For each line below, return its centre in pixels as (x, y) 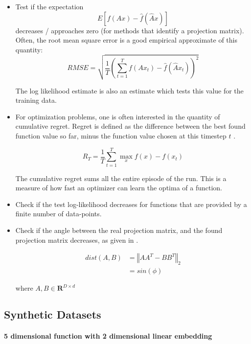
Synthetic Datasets (53, 314)
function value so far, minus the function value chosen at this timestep (121, 135)
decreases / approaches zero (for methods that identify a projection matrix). (130, 30)
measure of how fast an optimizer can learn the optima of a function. (119, 188)
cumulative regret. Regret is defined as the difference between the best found (130, 126)
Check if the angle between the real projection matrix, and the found (119, 230)
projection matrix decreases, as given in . (77, 240)
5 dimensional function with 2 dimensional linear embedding (108, 336)
